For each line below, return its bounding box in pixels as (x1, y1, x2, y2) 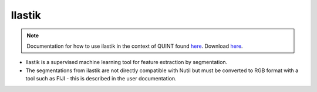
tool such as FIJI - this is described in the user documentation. (25, 75, 177, 82)
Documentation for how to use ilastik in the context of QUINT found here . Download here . (26, 43, 243, 49)
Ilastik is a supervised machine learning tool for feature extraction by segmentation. (25, 59, 228, 66)
